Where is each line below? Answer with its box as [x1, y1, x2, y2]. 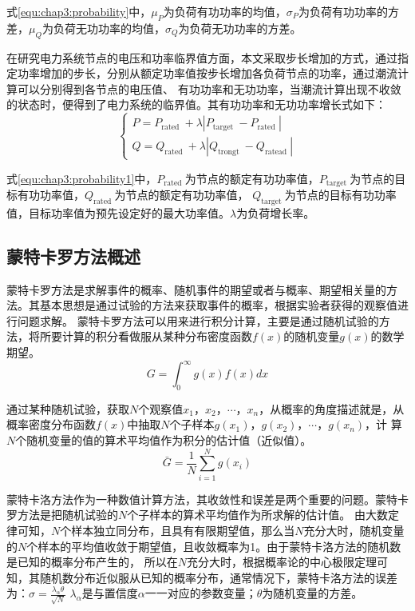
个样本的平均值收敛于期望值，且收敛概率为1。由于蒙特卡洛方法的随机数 [26, 537, 401, 554]
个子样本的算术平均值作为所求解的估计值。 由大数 [127, 506, 388, 523]
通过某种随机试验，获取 [6, 400, 129, 417]
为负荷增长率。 [236, 204, 315, 221]
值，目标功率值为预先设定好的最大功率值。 [6, 204, 230, 221]
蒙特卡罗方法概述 [6, 243, 140, 268]
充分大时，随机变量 [303, 521, 405, 538]
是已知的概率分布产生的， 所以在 [6, 553, 178, 570]
